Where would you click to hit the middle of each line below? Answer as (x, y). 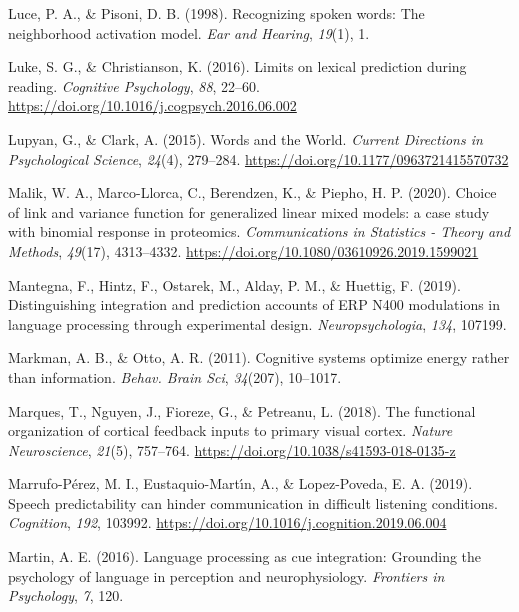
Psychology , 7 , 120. (66, 595)
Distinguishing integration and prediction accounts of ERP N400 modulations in (254, 304)
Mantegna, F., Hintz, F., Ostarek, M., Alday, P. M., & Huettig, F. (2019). (234, 284)
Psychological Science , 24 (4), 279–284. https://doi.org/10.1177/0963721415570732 (258, 158)
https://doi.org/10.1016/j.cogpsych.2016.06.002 (152, 105)
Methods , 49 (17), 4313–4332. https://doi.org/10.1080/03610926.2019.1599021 (243, 250)
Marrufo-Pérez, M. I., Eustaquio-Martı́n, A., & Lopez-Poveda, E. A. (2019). (240, 483)
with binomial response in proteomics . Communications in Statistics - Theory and (259, 231)
